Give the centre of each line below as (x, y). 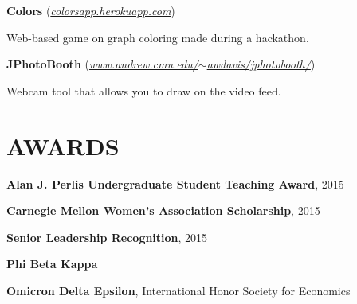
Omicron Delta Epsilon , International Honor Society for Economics (178, 290)
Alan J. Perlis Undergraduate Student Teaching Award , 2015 (175, 183)
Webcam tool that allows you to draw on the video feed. (144, 90)
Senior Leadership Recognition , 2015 (107, 237)
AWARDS (63, 145)
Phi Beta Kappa (52, 264)
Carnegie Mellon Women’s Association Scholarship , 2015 (163, 210)
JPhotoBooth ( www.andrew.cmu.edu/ (102, 64)
